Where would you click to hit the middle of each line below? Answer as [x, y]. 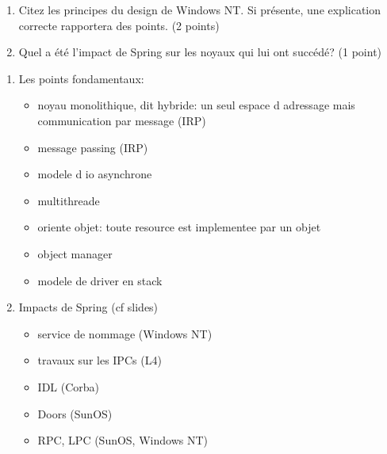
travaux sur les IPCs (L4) [100, 360]
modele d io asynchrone [95, 174]
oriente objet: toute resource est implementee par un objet [179, 227]
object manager [75, 253]
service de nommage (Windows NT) [125, 333]
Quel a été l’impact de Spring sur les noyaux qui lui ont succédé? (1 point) [200, 52]
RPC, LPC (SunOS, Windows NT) [123, 440]
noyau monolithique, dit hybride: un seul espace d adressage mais [196, 105]
